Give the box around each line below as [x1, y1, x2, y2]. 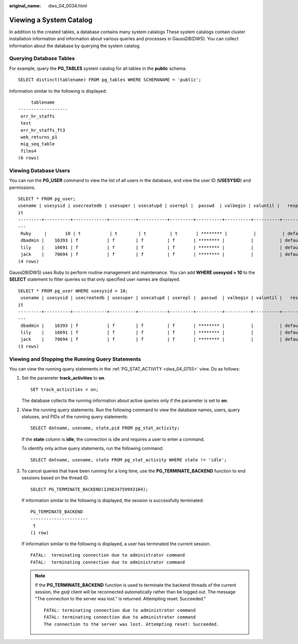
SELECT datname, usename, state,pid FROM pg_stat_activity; [30, 425, 180, 431]
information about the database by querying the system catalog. [9, 43, 141, 49]
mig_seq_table [20, 141, 55, 147]
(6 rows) [18, 155, 39, 161]
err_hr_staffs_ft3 [20, 127, 66, 133]
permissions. [9, 184, 36, 191]
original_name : [9, 3, 41, 8]
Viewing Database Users [9, 167, 71, 174]
